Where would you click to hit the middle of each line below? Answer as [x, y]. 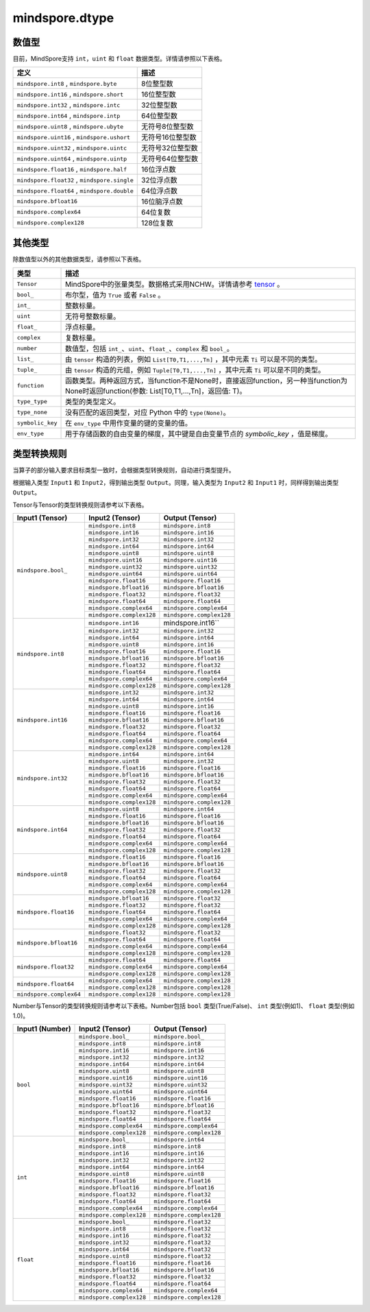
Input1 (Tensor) [42, 518]
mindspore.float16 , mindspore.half [72, 169]
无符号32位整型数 [170, 148]
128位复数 [158, 223]
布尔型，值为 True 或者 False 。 [115, 295]
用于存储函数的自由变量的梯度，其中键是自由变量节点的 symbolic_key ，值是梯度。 [199, 434]
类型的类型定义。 [93, 402]
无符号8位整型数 [168, 127]
